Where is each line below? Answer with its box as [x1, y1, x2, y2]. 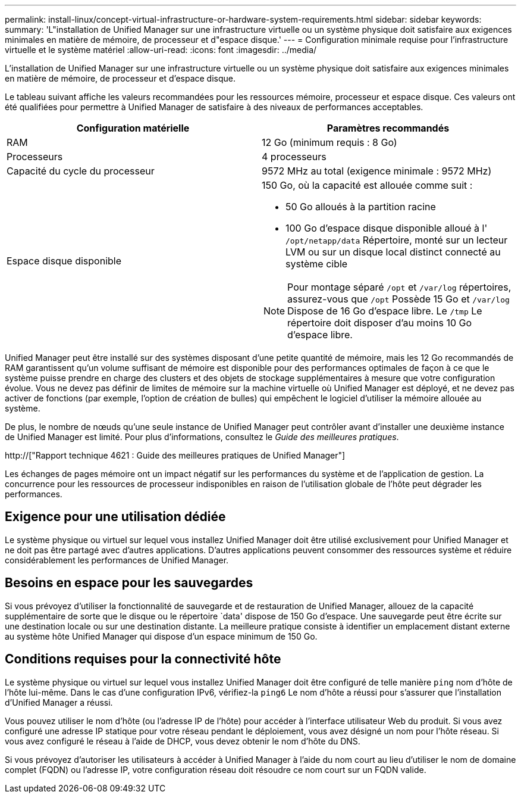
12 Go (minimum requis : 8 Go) [262, 136, 397, 148]
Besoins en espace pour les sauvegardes [5, 575, 253, 591]
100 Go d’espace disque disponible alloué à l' [285, 222, 488, 234]
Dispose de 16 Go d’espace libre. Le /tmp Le [287, 305, 482, 317]
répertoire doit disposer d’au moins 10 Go [287, 317, 472, 329]
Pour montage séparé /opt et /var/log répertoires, [287, 281, 511, 293]
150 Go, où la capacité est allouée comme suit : [262, 179, 473, 191]
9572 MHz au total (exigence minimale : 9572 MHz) [262, 165, 492, 177]
